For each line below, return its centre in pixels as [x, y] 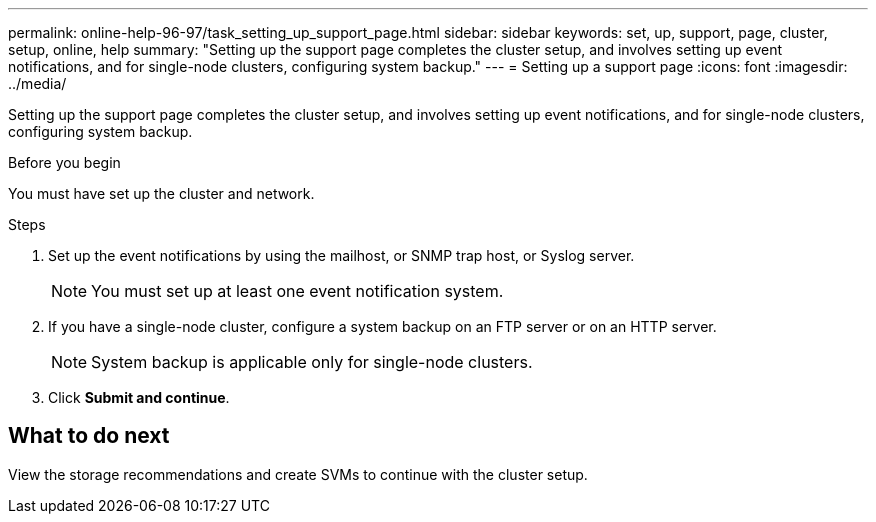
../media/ [37, 83]
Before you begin [64, 162]
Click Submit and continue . [139, 397]
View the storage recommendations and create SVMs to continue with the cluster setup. [298, 474]
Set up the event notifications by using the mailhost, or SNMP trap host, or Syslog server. [341, 255]
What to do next [89, 436]
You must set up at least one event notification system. [297, 291]
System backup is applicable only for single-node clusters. [312, 362]
